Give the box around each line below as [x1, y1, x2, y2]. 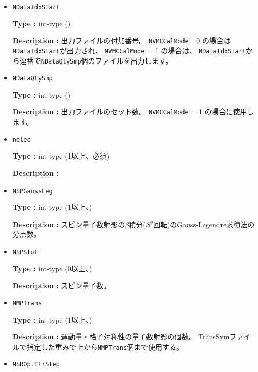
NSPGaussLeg [12, 187, 53, 195]
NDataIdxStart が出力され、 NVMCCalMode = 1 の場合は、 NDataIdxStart [12, 45, 246, 55]
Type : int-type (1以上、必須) [12, 150, 110, 161]
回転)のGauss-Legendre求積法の [153, 219, 255, 229]
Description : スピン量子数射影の [12, 219, 125, 229]
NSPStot [12, 249, 38, 256]
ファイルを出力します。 [95, 55, 173, 66]
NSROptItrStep [12, 361, 60, 368]
